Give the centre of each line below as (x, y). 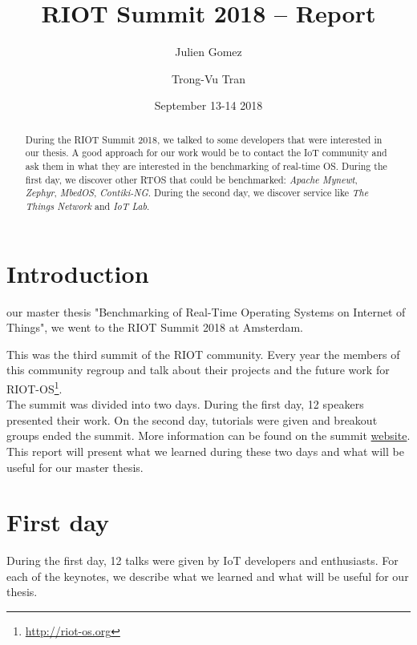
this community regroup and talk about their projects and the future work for (198, 370)
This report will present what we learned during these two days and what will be (205, 451)
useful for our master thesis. (75, 467)
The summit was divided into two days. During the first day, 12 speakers (185, 404)
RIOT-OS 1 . (34, 387)
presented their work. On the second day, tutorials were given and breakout (192, 419)
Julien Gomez (208, 52)
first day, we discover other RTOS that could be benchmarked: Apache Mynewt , (191, 179)
